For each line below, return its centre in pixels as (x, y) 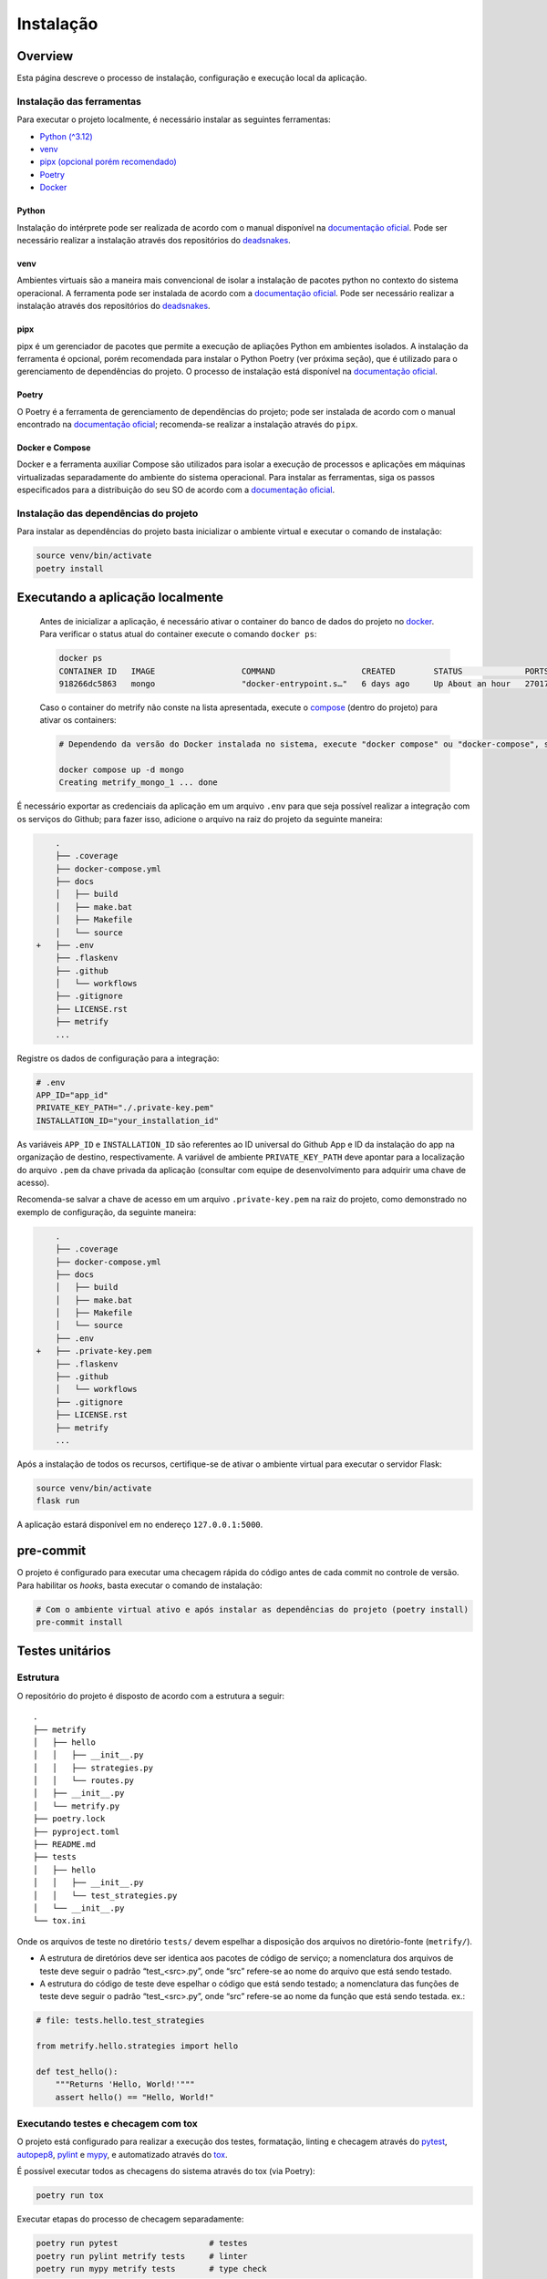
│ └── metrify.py (77, 1806)
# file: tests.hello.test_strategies (120, 2021)
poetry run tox (70, 2196)
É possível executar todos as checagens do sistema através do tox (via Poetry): (166, 2171)
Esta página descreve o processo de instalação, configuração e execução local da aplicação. (192, 78)
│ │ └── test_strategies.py (105, 1895)
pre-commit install (79, 1622)
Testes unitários (64, 1651)
